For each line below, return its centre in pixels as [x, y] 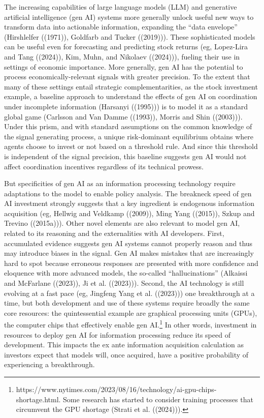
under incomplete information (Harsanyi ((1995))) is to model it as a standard [126, 106]
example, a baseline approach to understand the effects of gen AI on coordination [131, 96]
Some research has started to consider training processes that [158, 399]
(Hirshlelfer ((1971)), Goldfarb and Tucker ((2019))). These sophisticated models [130, 36]
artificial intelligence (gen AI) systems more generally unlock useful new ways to [129, 17]
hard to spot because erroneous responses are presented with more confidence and [131, 263]
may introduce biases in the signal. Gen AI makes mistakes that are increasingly [129, 253]
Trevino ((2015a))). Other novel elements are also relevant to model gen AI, [122, 223]
